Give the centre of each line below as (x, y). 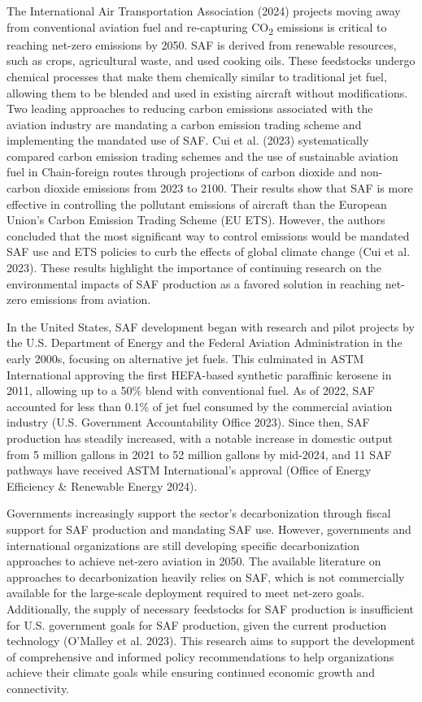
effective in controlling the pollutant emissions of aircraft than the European (197, 204)
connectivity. (38, 688)
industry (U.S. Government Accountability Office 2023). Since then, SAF (188, 422)
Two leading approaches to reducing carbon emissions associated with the (190, 108)
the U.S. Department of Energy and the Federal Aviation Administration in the (204, 342)
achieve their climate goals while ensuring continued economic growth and (191, 672)
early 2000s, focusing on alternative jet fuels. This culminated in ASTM (185, 358)
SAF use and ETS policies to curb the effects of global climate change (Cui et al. (209, 251)
